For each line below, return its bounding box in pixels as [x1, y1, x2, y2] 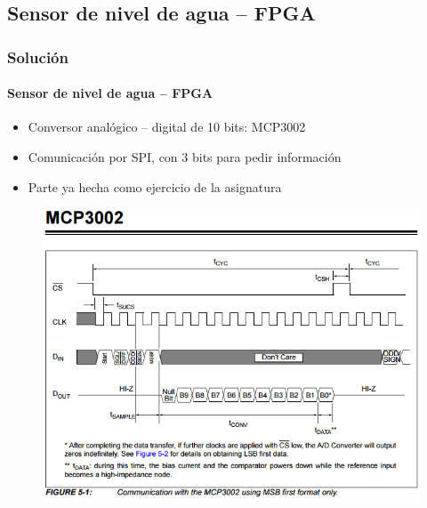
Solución [7, 45, 68, 68]
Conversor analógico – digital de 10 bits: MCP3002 [28, 117, 306, 136]
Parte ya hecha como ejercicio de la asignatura [28, 177, 282, 196]
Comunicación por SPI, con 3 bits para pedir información [28, 148, 342, 166]
